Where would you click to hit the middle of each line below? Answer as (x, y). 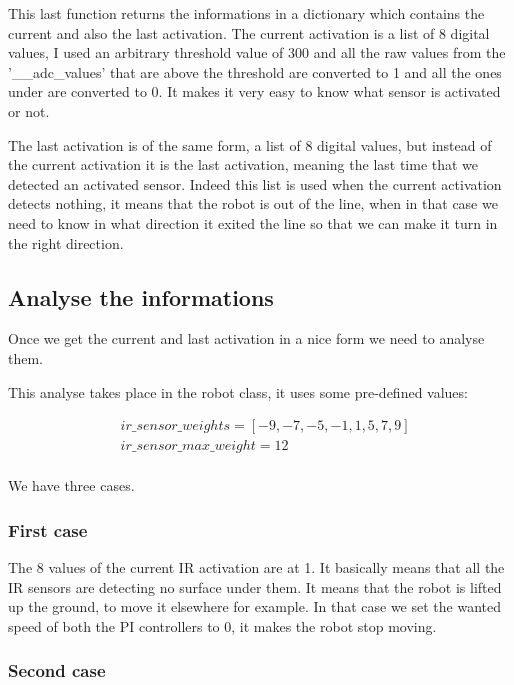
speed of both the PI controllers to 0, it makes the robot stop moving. (222, 625)
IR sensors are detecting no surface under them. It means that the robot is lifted (255, 586)
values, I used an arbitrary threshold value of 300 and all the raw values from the (257, 52)
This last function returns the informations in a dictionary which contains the (246, 13)
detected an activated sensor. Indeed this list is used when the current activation (255, 183)
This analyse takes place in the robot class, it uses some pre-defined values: (238, 391)
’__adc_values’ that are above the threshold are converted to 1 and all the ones (255, 71)
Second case (57, 670)
